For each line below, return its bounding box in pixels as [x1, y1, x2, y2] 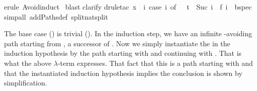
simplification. [4, 77, 47, 88]
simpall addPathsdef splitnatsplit [4, 11, 108, 22]
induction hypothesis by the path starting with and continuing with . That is [4, 48, 242, 58]
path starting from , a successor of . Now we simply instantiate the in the [4, 38, 230, 48]
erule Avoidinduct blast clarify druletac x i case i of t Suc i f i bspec [4, 2, 252, 12]
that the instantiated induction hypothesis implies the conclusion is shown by [4, 67, 242, 78]
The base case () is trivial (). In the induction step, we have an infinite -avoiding [4, 28, 252, 39]
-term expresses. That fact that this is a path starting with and [57, 57, 253, 68]
